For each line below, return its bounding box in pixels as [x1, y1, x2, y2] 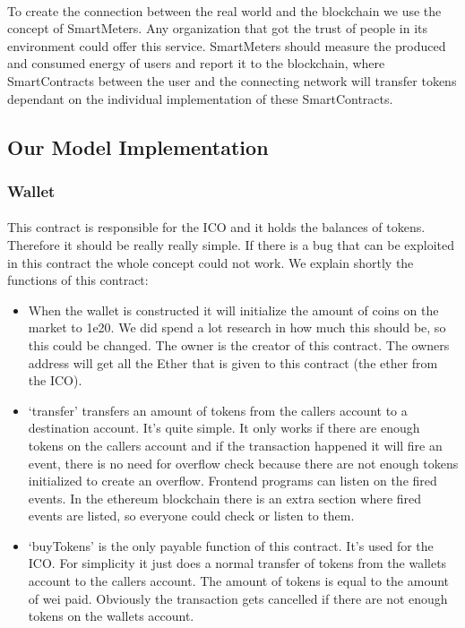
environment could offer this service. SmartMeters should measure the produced [7, 36, 446, 55]
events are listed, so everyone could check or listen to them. [28, 506, 355, 525]
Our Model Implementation [7, 133, 269, 160]
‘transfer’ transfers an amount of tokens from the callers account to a [28, 400, 408, 419]
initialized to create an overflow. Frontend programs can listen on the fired [28, 471, 437, 490]
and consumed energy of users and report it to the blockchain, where [7, 54, 385, 73]
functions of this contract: [7, 271, 149, 289]
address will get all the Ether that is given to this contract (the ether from [28, 353, 438, 372]
